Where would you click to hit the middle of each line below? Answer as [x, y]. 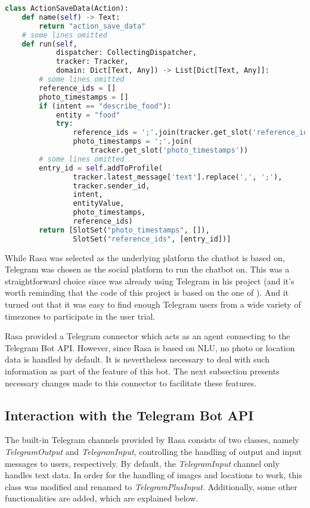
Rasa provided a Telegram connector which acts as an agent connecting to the [148, 336]
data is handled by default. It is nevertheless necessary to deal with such [137, 359]
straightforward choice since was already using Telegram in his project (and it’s [150, 281]
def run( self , [49, 44]
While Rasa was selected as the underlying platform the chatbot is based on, [145, 257]
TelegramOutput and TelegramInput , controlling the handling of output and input [154, 451]
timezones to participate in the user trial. [80, 316]
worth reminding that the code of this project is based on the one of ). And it [147, 292]
